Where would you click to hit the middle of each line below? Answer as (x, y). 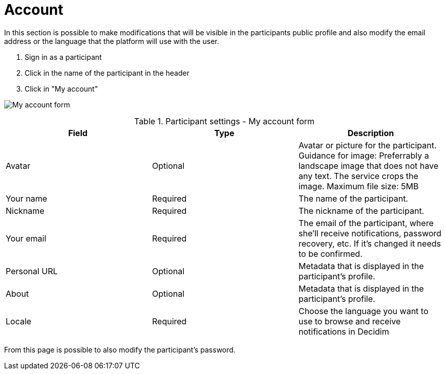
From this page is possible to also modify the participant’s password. (120, 349)
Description (371, 133)
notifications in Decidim (344, 331)
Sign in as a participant (63, 57)
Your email (26, 238)
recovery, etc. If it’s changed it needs (369, 243)
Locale (19, 321)
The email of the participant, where (366, 223)
